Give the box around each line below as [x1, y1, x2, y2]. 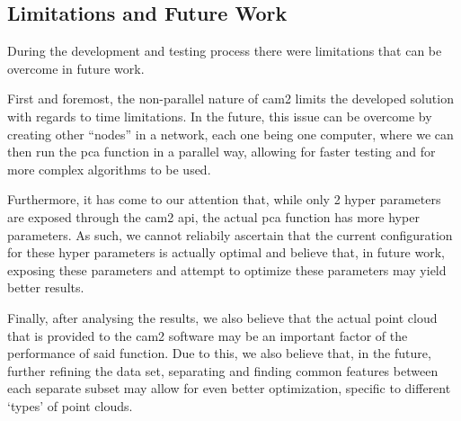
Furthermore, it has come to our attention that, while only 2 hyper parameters [7, 190, 441, 209]
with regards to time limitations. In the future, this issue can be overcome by [7, 106, 432, 125]
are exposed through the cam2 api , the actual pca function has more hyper [7, 207, 420, 226]
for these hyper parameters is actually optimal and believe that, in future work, [7, 243, 445, 262]
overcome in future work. [7, 58, 145, 77]
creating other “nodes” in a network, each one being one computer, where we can [7, 124, 454, 143]
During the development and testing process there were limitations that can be [7, 41, 442, 60]
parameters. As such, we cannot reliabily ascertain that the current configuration [7, 225, 453, 244]
